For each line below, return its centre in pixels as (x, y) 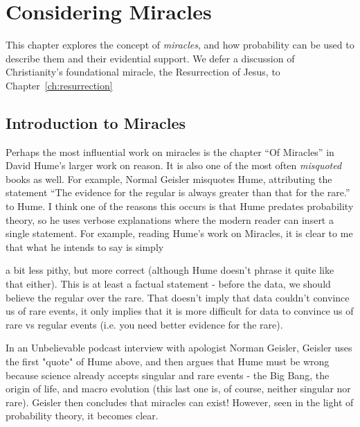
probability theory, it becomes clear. (82, 416)
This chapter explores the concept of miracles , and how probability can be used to (180, 45)
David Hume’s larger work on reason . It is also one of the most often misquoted (174, 165)
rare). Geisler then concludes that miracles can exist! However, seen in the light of (180, 402)
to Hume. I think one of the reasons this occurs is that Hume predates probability (180, 206)
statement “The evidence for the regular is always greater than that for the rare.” (178, 192)
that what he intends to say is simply (85, 246)
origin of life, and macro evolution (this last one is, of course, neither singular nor (178, 389)
